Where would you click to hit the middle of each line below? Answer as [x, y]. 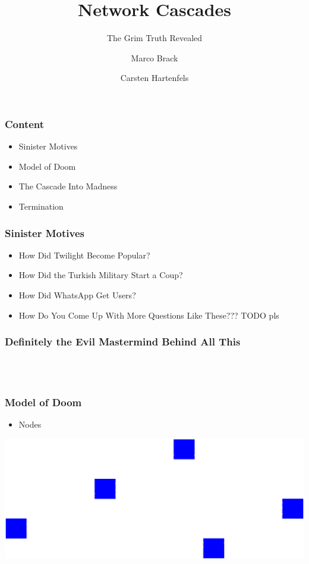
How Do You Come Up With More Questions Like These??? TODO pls [149, 315]
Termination [41, 206]
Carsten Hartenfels [154, 78]
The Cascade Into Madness [68, 186]
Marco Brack [154, 57]
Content [25, 124]
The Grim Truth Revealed [154, 38]
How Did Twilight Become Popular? [84, 255]
